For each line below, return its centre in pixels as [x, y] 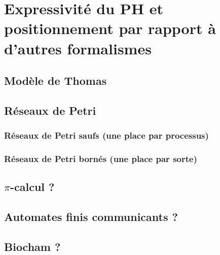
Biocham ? [32, 246]
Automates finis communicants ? [91, 217]
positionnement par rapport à [110, 28]
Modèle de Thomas [56, 81]
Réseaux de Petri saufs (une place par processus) [106, 135]
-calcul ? [32, 187]
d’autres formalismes [78, 48]
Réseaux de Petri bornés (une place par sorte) [101, 159]
